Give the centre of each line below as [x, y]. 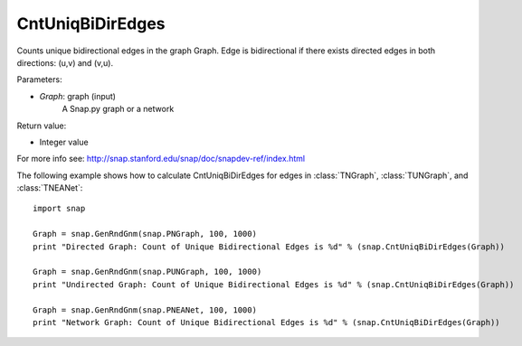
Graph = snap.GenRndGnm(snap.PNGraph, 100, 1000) [145, 234]
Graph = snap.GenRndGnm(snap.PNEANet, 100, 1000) [145, 310]
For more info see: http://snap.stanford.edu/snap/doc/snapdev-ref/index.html [161, 159]
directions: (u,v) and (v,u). [65, 62]
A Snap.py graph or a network [118, 109]
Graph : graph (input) [78, 96]
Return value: [42, 126]
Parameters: [39, 79]
